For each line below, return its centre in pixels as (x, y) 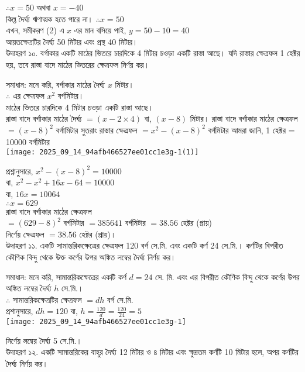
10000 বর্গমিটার (28, 141)
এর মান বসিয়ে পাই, (100, 30)
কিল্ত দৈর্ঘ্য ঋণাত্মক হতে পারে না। (50, 18)
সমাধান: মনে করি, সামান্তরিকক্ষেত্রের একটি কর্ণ (66, 276)
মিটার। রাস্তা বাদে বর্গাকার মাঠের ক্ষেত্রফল (244, 118)
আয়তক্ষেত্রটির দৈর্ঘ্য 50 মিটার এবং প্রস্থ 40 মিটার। (72, 41)
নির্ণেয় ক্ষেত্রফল (25, 234)
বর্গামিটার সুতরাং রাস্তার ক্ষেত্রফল (97, 130)
